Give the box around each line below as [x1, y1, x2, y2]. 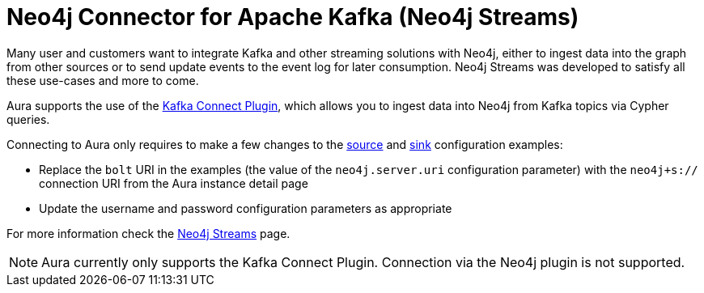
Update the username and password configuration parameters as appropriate [39, 201, 452, 215]
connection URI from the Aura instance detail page [39, 176, 308, 190]
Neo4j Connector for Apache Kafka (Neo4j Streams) [6, 3, 579, 31]
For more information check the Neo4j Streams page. [6, 226, 291, 240]
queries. [6, 112, 50, 126]
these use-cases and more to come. [6, 73, 199, 87]
